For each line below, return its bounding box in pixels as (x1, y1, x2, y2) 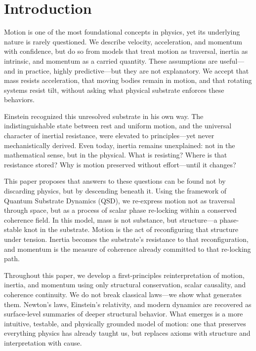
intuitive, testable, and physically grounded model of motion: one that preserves (4, 318, 246, 328)
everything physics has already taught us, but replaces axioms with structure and (4, 328, 251, 338)
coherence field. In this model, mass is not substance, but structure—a (4, 214, 217, 225)
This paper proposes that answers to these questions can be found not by (4, 176, 226, 186)
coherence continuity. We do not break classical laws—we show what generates (4, 289, 242, 299)
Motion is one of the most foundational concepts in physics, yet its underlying (4, 27, 240, 37)
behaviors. (4, 94, 35, 105)
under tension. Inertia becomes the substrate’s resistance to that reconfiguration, (4, 234, 249, 244)
